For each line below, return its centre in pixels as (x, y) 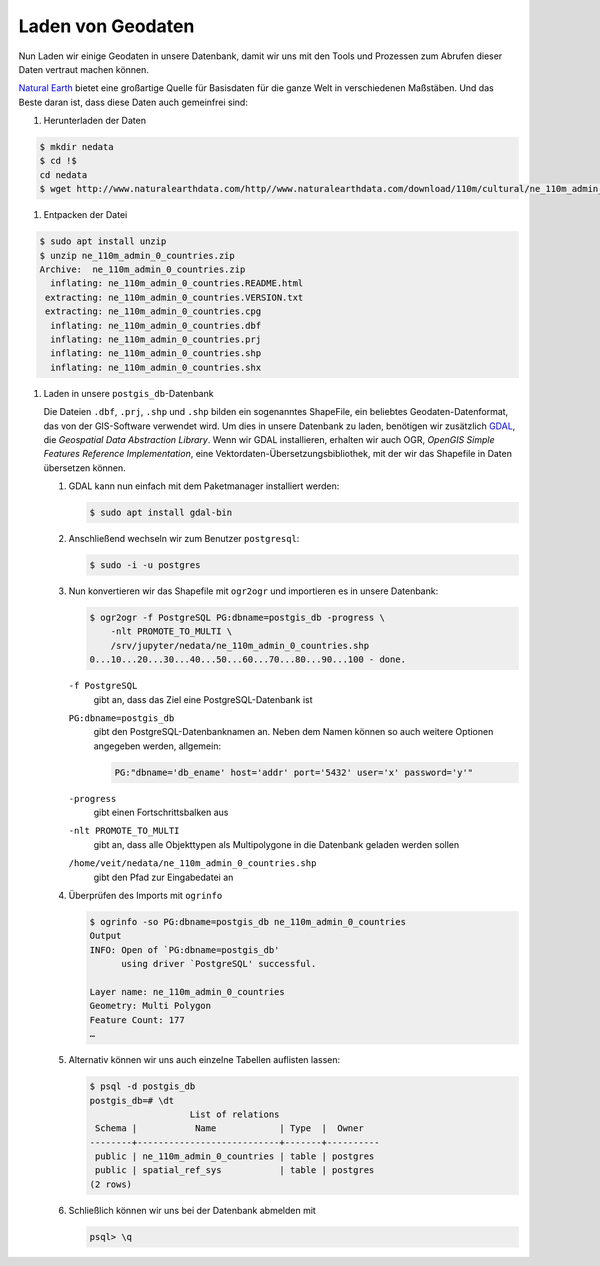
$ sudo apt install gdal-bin (161, 513)
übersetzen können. (85, 467)
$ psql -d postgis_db (142, 1086)
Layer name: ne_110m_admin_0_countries (187, 991)
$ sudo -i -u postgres (145, 565)
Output (105, 936)
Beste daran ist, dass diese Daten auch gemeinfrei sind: (133, 102)
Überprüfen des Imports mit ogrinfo (145, 896)
